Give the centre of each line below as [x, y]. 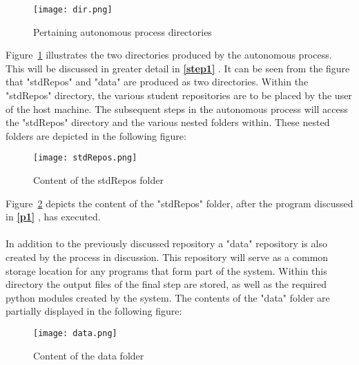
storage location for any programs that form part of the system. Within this [166, 270]
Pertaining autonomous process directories [123, 31]
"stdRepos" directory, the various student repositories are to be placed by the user [179, 95]
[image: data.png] [75, 333]
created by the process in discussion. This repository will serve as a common [167, 257]
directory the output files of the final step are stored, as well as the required [166, 284]
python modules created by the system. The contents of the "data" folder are [168, 297]
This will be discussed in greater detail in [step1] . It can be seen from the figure [178, 68]
